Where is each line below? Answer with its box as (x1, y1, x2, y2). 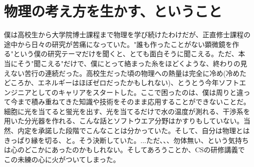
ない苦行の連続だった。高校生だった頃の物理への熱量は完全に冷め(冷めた (10, 68, 247, 78)
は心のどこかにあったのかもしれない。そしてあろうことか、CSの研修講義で (4, 144, 245, 155)
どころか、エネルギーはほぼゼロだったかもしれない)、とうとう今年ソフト (4, 77, 239, 88)
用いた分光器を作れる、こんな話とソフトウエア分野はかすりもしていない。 (4, 116, 244, 126)
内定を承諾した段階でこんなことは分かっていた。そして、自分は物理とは (17, 125, 250, 136)
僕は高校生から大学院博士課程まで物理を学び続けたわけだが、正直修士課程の (4, 29, 251, 40)
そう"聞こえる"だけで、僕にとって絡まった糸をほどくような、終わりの (17, 58, 241, 68)
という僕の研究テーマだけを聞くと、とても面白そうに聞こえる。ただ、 (13, 48, 238, 59)
